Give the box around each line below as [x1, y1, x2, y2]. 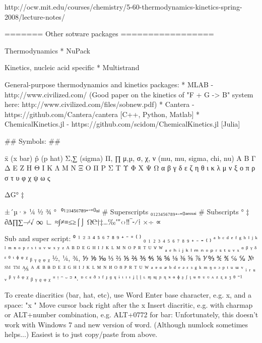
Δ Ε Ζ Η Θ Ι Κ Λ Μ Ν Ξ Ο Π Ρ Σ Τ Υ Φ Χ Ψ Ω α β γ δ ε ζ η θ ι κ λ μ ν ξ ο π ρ [5, 162, 255, 173]
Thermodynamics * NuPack [5, 45, 90, 55]
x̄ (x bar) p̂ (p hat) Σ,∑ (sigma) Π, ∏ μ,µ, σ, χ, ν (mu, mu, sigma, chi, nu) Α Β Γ [5, 152, 256, 163]
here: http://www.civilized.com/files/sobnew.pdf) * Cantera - [5, 99, 194, 109]
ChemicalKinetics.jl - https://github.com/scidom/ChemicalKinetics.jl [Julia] [5, 119, 240, 129]
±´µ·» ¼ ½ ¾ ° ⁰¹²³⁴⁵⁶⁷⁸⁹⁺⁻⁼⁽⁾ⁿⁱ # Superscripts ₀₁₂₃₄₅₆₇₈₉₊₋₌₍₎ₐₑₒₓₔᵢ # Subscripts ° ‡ [5, 206, 249, 216]
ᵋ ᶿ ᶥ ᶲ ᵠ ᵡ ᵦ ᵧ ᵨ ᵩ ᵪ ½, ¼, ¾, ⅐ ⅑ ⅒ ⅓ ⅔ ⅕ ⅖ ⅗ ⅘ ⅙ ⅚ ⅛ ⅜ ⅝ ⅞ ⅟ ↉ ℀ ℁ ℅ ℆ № [5, 253, 254, 263]
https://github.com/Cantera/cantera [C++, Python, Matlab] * [5, 108, 200, 119]
